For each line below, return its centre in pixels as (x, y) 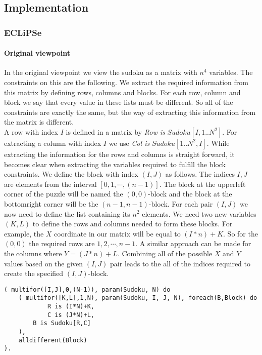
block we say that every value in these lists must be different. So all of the (119, 102)
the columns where (33, 253)
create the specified (34, 273)
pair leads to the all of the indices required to (180, 263)
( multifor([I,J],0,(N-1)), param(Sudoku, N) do (87, 289)
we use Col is (129, 143)
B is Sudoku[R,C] (62, 323)
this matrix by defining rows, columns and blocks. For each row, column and (122, 92)
